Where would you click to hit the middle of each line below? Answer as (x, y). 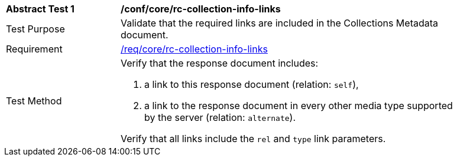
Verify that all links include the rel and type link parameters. (253, 139)
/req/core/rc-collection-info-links (194, 49)
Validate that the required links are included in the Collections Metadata (280, 23)
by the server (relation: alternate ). (220, 117)
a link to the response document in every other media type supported (299, 106)
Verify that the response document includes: (220, 63)
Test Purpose (35, 29)
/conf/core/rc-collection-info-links (201, 9)
